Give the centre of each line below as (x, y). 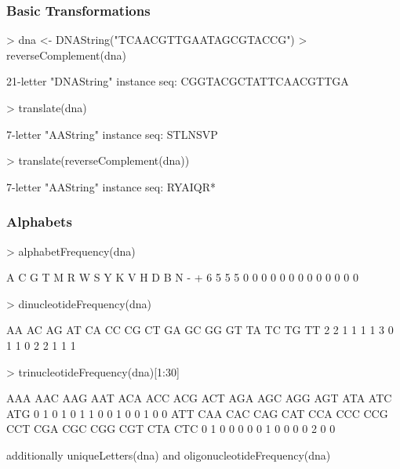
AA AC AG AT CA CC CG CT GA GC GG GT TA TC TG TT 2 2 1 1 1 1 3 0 (200, 330)
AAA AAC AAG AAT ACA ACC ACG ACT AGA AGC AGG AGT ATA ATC (199, 398)
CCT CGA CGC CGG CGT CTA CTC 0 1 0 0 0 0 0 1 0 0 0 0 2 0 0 (171, 429)
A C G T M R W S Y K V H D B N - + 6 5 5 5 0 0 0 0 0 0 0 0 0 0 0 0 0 (182, 277)
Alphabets (39, 222)
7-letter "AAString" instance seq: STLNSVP (112, 134)
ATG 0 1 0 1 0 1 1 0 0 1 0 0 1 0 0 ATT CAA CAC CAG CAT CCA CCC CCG (197, 413)
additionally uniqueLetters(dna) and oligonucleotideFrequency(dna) (169, 454)
